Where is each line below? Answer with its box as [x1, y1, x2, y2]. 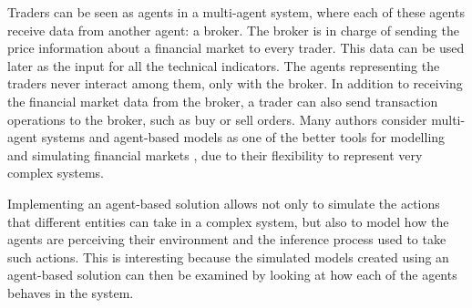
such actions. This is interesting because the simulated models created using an [7, 247, 449, 266]
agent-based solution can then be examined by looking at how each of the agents [7, 265, 457, 284]
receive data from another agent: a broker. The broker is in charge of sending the [7, 20, 459, 39]
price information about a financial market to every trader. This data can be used [7, 38, 465, 57]
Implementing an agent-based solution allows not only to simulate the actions [7, 193, 440, 212]
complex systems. [7, 163, 104, 182]
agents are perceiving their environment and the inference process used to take [7, 230, 446, 249]
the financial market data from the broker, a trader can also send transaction [7, 91, 438, 110]
